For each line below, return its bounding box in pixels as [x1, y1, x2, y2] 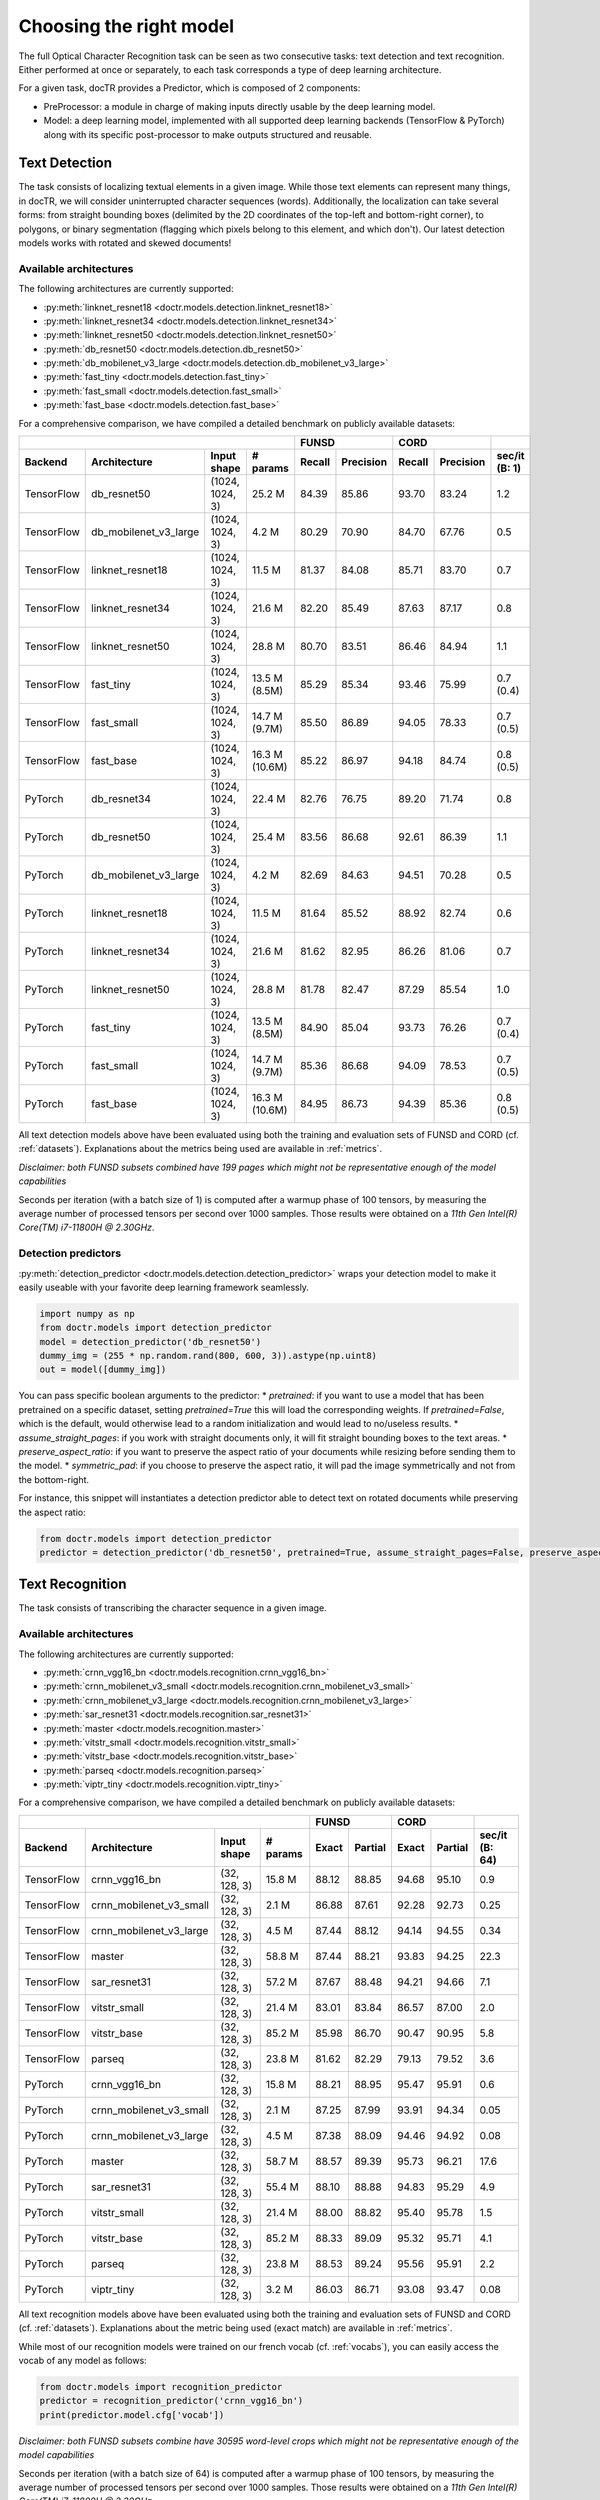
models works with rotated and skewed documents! [18, 236, 232, 249]
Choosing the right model [18, 15, 235, 37]
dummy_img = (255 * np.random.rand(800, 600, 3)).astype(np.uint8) [39, 1350, 378, 1362]
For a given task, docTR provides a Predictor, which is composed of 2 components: [18, 82, 361, 94]
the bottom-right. [18, 1473, 90, 1485]
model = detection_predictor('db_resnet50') [39, 1336, 262, 1347]
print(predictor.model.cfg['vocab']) [39, 2409, 225, 2420]
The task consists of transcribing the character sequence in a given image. [18, 1602, 327, 1614]
